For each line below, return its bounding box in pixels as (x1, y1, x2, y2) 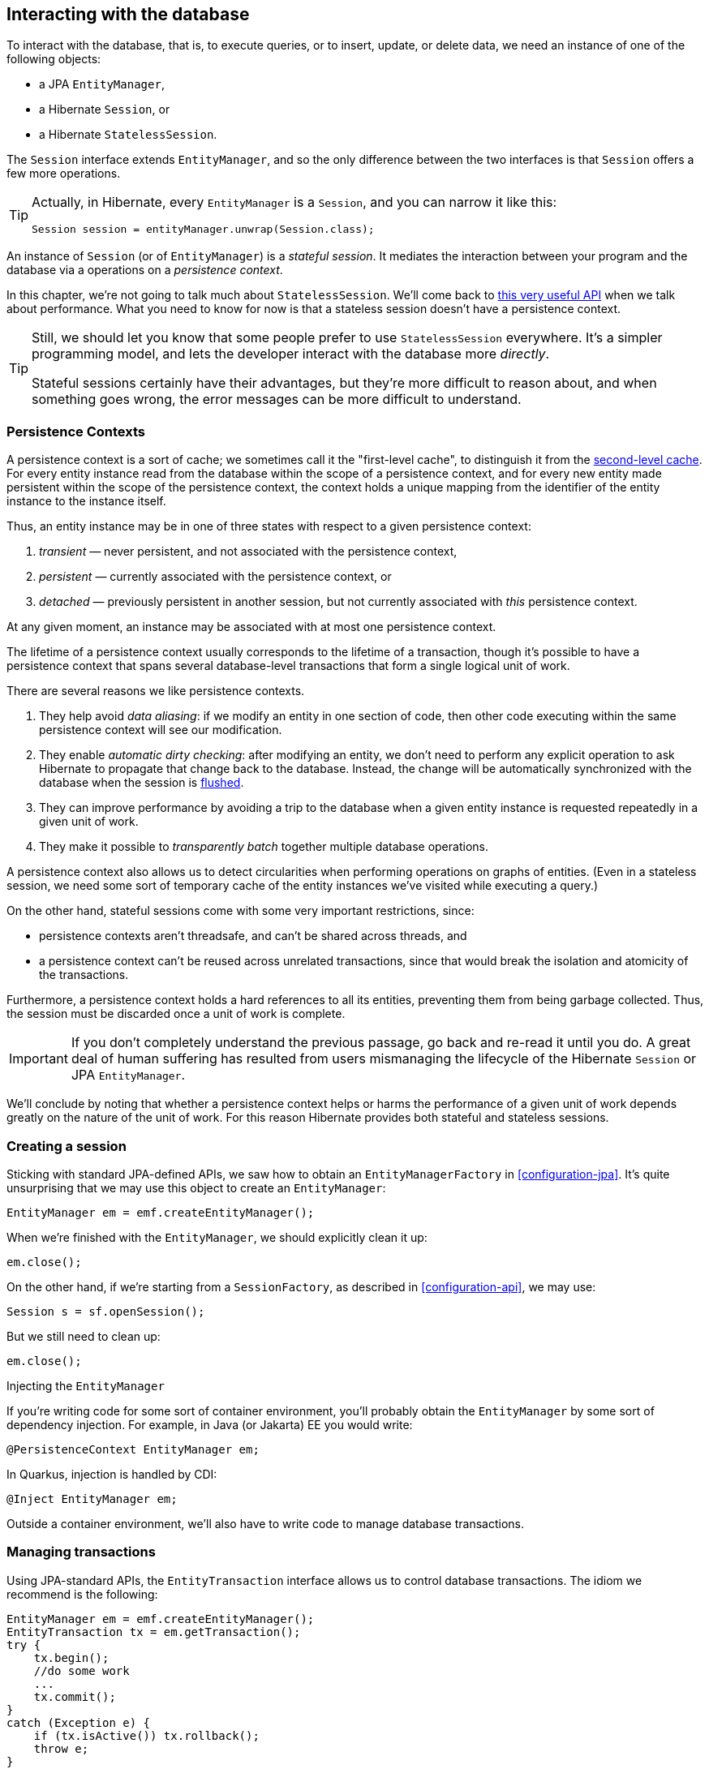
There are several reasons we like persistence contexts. (6, 684, 305, 698)
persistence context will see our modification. (39, 723, 282, 737)
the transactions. (39, 968, 129, 982)
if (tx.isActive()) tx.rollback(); (33, 1728, 260, 1742)
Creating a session (6, 1137, 127, 1154)
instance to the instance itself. (6, 494, 166, 509)
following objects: (6, 52, 101, 67)
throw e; (33, 1741, 89, 1755)
